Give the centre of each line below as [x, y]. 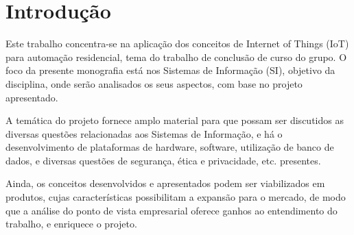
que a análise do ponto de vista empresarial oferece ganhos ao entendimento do [172, 210]
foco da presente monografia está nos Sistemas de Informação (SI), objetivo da [170, 70]
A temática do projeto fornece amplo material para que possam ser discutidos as [175, 120]
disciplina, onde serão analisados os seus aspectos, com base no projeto [154, 83]
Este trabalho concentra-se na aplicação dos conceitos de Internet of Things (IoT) [177, 44]
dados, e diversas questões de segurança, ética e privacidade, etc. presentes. [163, 160]
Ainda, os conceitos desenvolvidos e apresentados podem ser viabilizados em [165, 183]
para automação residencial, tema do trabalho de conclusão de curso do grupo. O [176, 57]
